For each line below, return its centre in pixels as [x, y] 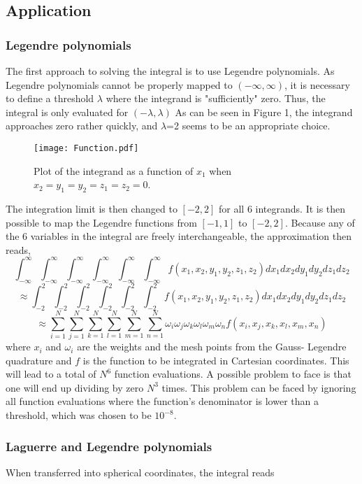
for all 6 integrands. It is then [282, 209]
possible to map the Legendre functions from [101, 222]
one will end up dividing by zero [75, 387]
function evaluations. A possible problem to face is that [233, 374]
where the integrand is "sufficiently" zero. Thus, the [216, 98]
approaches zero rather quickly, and [82, 126]
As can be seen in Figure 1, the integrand [264, 112]
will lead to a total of [51, 374]
